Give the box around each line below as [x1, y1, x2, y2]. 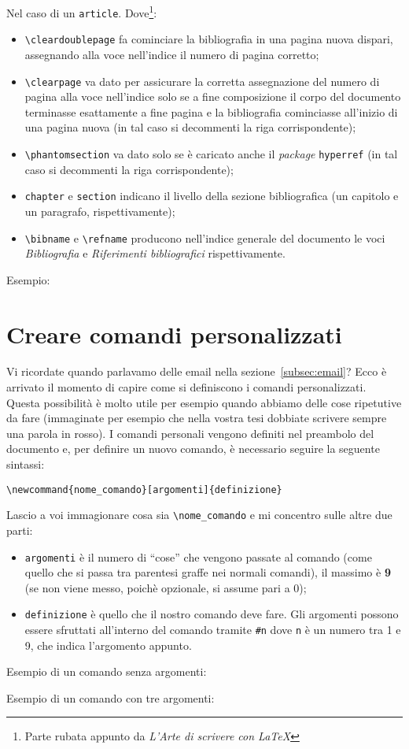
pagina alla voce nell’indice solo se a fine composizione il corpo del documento [24, 88, 401, 105]
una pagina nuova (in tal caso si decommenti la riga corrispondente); [24, 119, 356, 135]
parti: [6, 521, 33, 538]
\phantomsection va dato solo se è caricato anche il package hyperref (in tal [24, 146, 398, 161]
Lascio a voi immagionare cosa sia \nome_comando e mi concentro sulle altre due [6, 506, 392, 523]
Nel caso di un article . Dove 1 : [6, 2, 157, 20]
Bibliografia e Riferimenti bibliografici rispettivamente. [24, 245, 286, 261]
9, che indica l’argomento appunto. [24, 636, 192, 653]
